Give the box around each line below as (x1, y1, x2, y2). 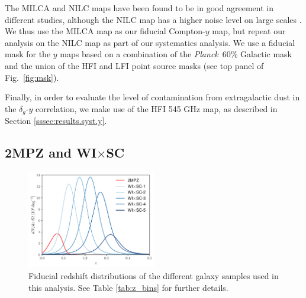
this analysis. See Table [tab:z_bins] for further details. (28, 281, 228, 293)
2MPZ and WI (5, 143, 97, 162)
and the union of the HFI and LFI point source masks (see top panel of (5, 59, 264, 71)
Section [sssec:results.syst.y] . (5, 114, 107, 127)
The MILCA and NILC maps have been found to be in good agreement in (5, 2, 273, 14)
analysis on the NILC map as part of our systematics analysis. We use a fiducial (5, 36, 295, 48)
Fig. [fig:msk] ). (5, 71, 59, 83)
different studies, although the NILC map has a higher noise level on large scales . (5, 13, 302, 25)
